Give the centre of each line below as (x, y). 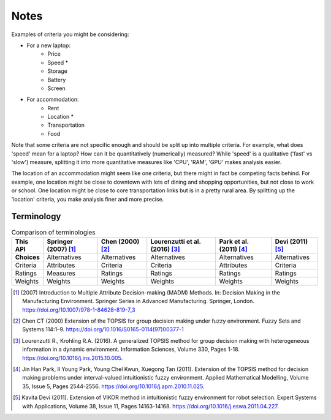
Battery (57, 80)
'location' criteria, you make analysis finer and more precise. (88, 199)
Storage (57, 71)
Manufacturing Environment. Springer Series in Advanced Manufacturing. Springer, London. (138, 301)
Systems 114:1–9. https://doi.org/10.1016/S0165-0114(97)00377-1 (103, 329)
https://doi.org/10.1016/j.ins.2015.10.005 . (73, 358)
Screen (56, 88)
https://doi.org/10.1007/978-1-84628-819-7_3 (79, 310)
